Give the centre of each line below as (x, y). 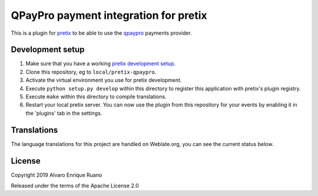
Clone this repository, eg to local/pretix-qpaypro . (91, 72)
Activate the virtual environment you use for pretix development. (104, 80)
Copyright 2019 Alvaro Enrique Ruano (57, 175)
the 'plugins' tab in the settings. (64, 113)
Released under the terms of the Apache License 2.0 (75, 186)
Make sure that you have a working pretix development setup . (101, 64)
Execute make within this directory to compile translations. (96, 97)
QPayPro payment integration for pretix (109, 15)
